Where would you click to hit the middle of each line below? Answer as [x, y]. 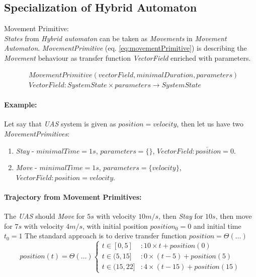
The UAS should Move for [45, 216]
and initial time [217, 226]
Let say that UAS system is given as [60, 124]
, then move [234, 216]
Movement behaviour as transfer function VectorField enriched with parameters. [127, 57]
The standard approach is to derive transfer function [106, 236]
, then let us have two [210, 124]
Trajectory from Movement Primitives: [73, 197]
